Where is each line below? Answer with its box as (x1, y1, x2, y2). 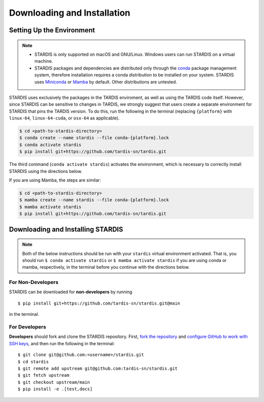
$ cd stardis (18, 359, 49, 364)
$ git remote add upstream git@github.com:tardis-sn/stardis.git (18, 365, 178, 371)
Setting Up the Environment (9, 26, 95, 34)
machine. (34, 58, 53, 64)
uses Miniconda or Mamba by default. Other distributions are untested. (34, 79, 177, 85)
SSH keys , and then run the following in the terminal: (9, 340, 115, 346)
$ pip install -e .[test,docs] (18, 386, 93, 392)
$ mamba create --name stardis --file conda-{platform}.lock (19, 197, 169, 203)
